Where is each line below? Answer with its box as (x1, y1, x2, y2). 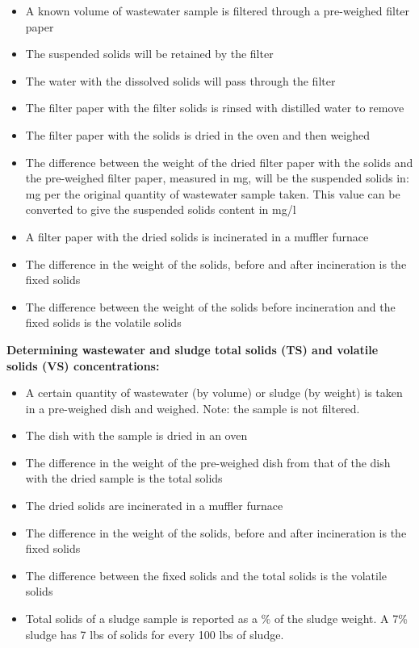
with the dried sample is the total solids (25, 470, 223, 487)
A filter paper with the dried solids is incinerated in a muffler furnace (25, 228, 369, 245)
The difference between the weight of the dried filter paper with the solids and (25, 153, 413, 170)
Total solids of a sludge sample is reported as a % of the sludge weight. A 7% (25, 610, 408, 627)
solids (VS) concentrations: (6, 357, 160, 374)
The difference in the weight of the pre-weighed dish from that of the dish (25, 454, 391, 470)
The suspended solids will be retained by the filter (25, 45, 274, 62)
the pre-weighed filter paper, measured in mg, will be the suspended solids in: (25, 169, 409, 186)
